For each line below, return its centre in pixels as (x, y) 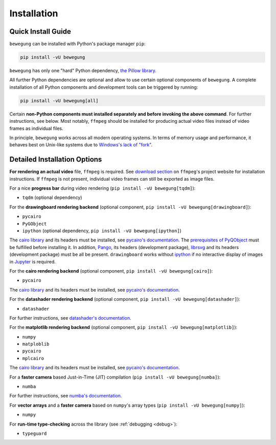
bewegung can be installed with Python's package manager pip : (77, 44)
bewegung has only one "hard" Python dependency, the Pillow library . (83, 71)
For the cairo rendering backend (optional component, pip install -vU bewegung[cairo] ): (111, 271)
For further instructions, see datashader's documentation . (70, 318)
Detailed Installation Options (56, 159)
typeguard (34, 433)
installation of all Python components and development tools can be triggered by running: (104, 87)
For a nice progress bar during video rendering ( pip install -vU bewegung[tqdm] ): (102, 188)
